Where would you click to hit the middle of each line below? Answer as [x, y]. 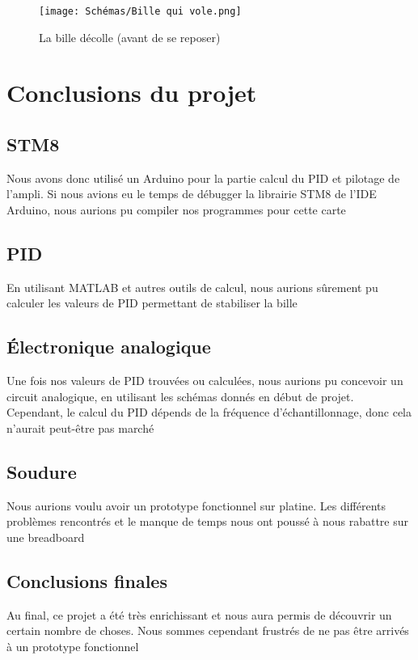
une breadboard [46, 537]
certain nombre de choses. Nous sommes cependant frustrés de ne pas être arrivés [208, 630]
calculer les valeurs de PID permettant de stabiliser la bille [152, 303]
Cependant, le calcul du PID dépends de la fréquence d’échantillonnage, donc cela [209, 412]
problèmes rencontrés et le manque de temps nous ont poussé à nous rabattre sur [208, 521]
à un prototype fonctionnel [73, 646]
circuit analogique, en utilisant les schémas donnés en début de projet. [180, 396]
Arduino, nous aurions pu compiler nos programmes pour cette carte [176, 210]
